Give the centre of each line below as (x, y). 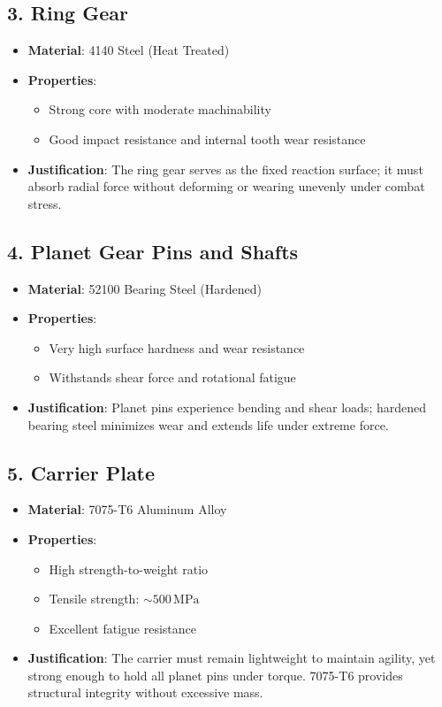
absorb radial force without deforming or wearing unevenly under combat (226, 186)
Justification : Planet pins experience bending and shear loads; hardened (227, 407)
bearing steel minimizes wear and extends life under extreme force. (208, 424)
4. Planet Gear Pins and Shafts (153, 251)
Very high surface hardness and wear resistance (177, 347)
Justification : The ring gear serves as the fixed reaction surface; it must (225, 169)
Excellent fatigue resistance (123, 628)
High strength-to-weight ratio (129, 569)
